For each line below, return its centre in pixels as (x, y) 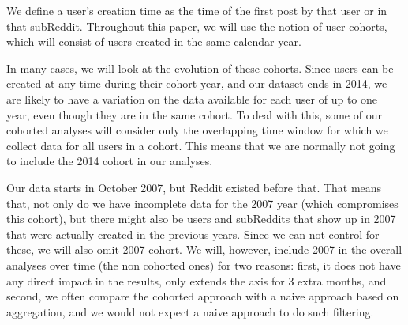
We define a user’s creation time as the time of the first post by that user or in (197, 10)
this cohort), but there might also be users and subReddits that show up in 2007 (201, 219)
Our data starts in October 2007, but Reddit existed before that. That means (194, 187)
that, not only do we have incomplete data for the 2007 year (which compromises (202, 203)
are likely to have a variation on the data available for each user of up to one (192, 98)
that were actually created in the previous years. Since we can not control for (193, 234)
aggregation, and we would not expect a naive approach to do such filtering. (190, 311)
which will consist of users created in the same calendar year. (154, 42)
